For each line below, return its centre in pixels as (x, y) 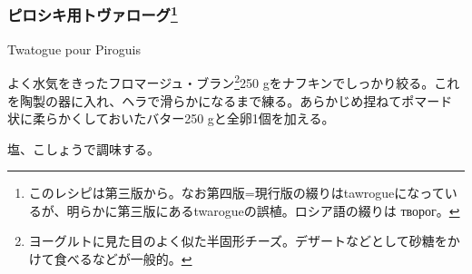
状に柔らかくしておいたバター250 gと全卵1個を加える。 (171, 118)
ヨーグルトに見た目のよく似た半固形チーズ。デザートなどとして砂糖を (238, 241)
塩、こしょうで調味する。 (84, 148)
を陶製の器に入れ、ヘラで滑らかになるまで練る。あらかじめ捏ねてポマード (230, 100)
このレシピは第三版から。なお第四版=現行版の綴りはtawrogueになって (236, 193)
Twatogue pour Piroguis (74, 49)
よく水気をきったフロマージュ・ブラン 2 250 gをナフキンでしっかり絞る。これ (234, 81)
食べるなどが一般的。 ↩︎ (123, 259)
